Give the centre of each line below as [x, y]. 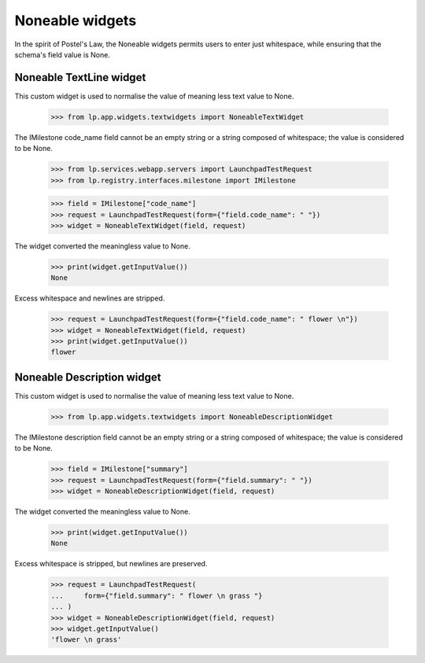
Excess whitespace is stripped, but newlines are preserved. [111, 564]
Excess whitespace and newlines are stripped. [90, 298]
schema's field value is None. [62, 54]
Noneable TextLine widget [80, 77]
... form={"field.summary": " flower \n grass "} [157, 595]
